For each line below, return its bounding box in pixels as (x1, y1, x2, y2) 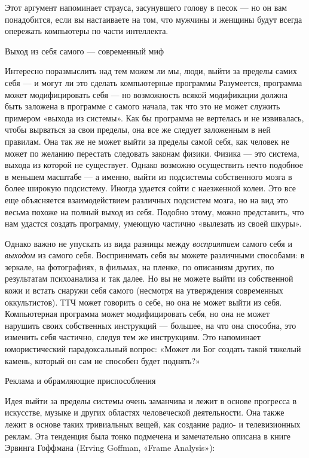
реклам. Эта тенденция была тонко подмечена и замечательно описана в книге (5, 429, 291, 442)
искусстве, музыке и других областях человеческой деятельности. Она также (5, 406, 284, 419)
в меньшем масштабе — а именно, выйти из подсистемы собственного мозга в (5, 170, 292, 182)
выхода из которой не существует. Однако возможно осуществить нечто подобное (5, 158, 303, 171)
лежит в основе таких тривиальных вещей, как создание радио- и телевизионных (5, 418, 301, 430)
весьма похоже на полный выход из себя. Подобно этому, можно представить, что (5, 205, 304, 218)
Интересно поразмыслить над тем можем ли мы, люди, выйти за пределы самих (5, 65, 298, 77)
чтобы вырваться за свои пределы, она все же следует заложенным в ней (5, 123, 271, 136)
